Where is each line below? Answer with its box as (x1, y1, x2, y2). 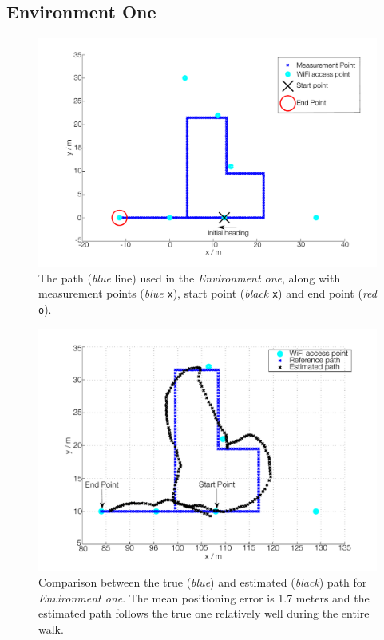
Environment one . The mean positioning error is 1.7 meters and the (38, 589, 370, 606)
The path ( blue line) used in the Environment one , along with (38, 269, 341, 286)
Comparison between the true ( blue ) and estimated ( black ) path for (38, 574, 367, 591)
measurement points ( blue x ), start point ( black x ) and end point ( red (38, 285, 377, 302)
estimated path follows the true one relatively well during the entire (38, 605, 370, 622)
